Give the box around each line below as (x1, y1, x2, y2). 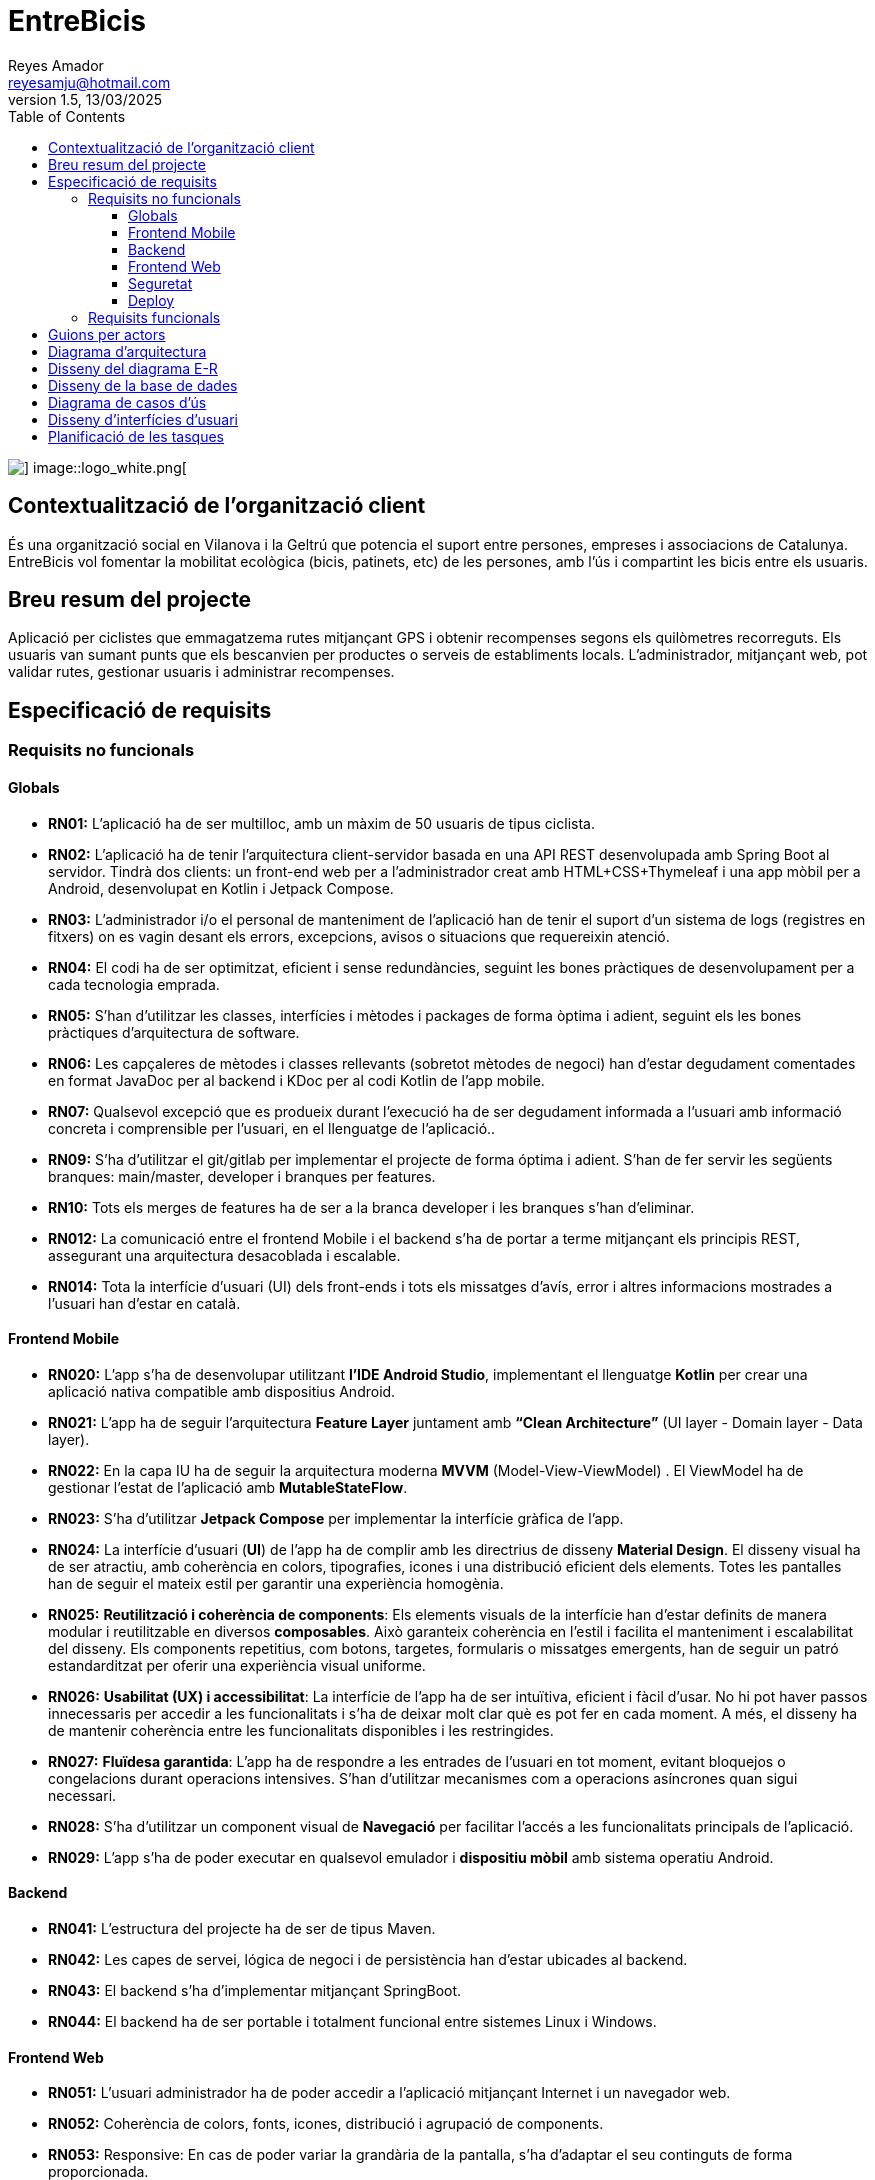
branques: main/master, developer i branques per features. (48, 1167, 436, 1185)
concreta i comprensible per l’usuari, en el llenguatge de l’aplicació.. (48, 1119, 496, 1137)
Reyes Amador (8, 56, 104, 74)
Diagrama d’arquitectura (48, 342, 207, 360)
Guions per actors (48, 325, 166, 343)
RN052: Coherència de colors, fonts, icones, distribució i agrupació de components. (48, 2115, 604, 2133)
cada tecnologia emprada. (48, 975, 220, 993)
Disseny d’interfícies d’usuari (48, 410, 239, 428)
